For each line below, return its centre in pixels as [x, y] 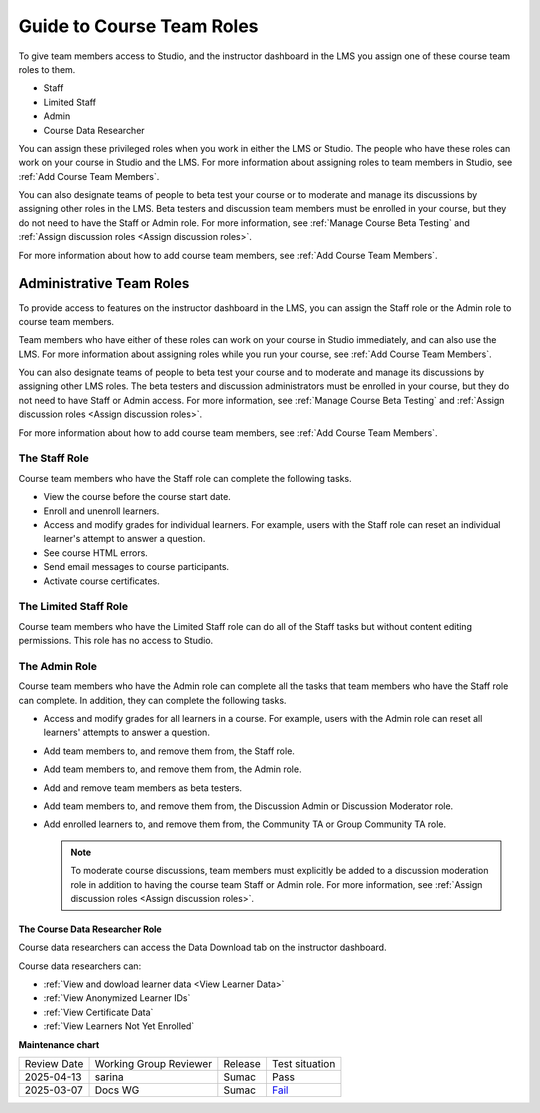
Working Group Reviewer [153, 1064]
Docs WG [117, 1090]
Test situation [303, 1064]
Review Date [54, 1064]
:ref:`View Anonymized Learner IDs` [117, 998]
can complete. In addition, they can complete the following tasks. [152, 700]
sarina [109, 1077]
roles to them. [47, 69]
